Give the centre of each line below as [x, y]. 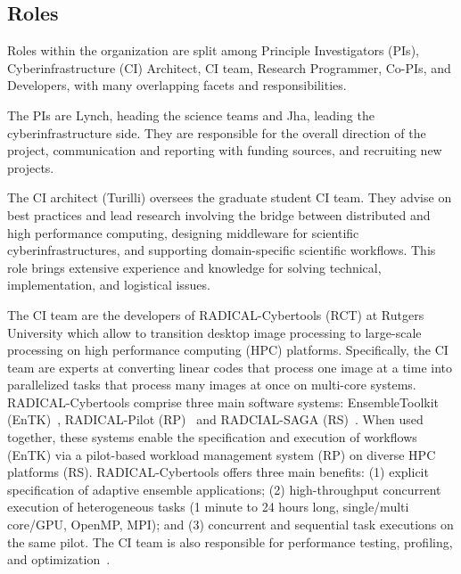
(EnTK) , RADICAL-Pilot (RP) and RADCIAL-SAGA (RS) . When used [215, 419]
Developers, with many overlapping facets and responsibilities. [177, 85]
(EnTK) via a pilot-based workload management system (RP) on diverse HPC [222, 454]
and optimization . [59, 559]
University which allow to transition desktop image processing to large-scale [214, 332]
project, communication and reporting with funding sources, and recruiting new [225, 150]
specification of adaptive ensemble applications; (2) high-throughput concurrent [224, 489]
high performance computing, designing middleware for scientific [183, 232]
